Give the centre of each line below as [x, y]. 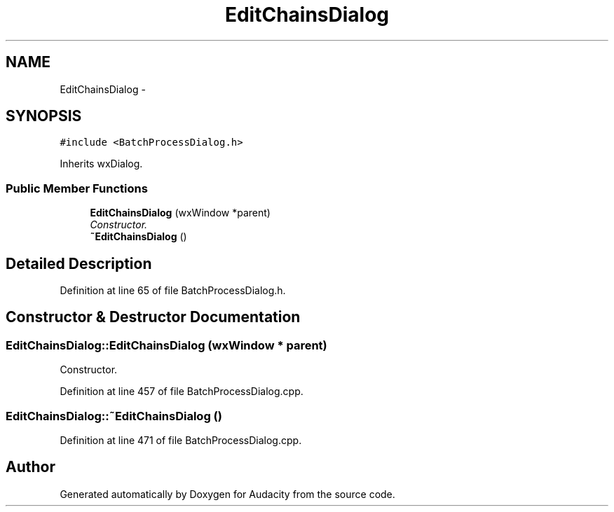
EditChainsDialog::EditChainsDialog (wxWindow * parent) [166, 345]
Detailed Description [79, 263]
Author [30, 467]
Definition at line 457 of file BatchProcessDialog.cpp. [182, 392]
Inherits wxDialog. [101, 164]
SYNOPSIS [44, 116]
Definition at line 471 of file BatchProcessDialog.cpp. [181, 440]
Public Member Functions [77, 188]
